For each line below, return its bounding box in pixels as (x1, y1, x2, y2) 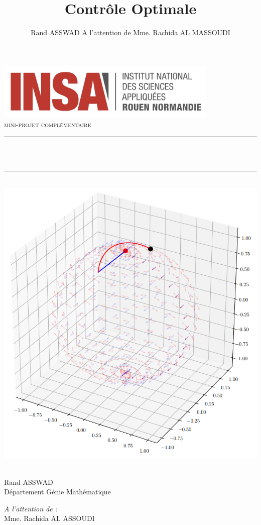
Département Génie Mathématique (4, 486, 111, 497)
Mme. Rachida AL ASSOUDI (4, 513, 95, 523)
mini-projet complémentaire (4, 119, 91, 130)
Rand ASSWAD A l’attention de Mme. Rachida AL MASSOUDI (31, 27, 230, 38)
